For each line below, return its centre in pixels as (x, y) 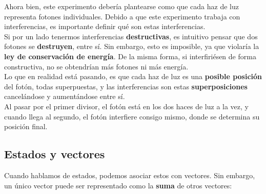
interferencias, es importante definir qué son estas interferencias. (105, 26)
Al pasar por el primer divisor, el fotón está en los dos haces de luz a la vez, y (126, 106)
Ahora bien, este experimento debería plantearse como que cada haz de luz (121, 6)
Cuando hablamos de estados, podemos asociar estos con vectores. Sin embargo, (130, 175)
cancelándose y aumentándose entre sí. (65, 96)
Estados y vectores (55, 154)
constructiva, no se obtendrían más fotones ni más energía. (96, 66)
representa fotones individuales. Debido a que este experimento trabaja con (122, 16)
